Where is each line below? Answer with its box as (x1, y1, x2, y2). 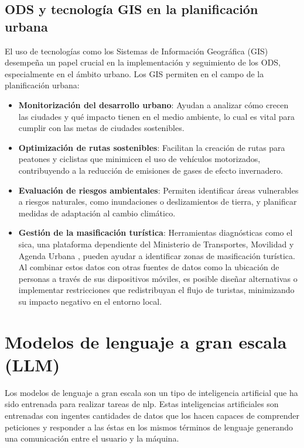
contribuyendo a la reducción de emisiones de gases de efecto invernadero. (18, 164, 283, 176)
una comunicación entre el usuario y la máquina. (5, 432, 179, 444)
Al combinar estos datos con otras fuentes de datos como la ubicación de (18, 261, 279, 273)
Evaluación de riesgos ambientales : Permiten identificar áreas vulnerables (18, 184, 299, 196)
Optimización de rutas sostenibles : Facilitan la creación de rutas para (18, 141, 285, 153)
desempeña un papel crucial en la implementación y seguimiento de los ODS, (5, 56, 281, 68)
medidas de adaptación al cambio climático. (18, 206, 176, 219)
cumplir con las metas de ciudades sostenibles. (18, 122, 185, 134)
